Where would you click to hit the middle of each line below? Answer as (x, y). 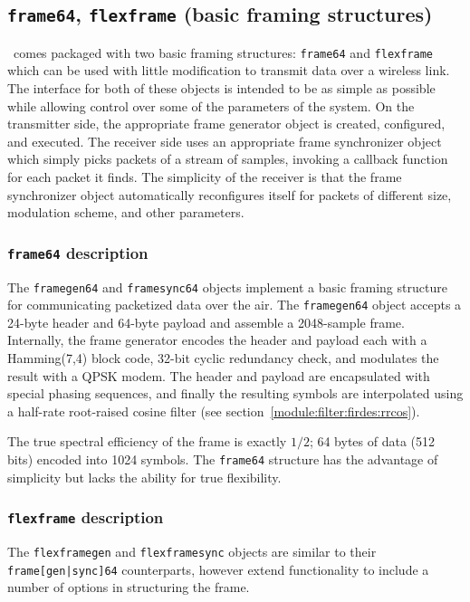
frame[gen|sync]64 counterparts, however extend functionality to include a (218, 569)
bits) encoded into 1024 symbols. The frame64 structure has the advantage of (223, 459)
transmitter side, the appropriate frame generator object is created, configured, (226, 124)
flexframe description (86, 517)
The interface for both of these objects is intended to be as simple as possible (221, 88)
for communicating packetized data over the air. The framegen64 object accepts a (235, 305)
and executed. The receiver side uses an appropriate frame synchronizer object (225, 141)
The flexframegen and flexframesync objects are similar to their (192, 552)
